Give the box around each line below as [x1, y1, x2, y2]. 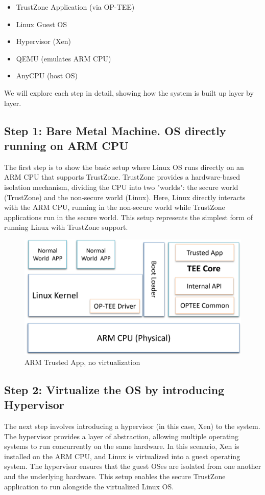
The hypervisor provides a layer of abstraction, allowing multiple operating [4, 431, 239, 441]
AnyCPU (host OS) [16, 70, 78, 81]
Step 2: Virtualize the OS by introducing [4, 381, 225, 397]
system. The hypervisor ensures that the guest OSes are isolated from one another [4, 461, 261, 471]
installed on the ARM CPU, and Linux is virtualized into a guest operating [4, 450, 240, 461]
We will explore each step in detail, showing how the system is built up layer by [4, 87, 254, 98]
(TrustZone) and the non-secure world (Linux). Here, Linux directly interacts [4, 191, 246, 202]
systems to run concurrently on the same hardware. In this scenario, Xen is [4, 441, 239, 451]
